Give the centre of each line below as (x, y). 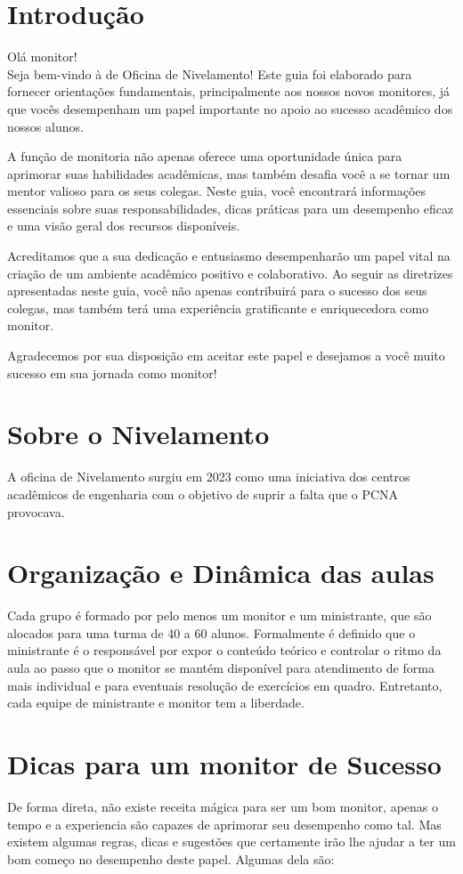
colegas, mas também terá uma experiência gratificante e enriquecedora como (218, 308)
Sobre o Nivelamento (138, 434)
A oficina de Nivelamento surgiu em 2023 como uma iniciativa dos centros (209, 477)
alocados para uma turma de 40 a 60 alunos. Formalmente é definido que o (211, 632)
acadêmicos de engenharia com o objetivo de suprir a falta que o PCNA (203, 494)
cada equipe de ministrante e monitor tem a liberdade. (156, 703)
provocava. (36, 511)
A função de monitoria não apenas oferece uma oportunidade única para (205, 156)
